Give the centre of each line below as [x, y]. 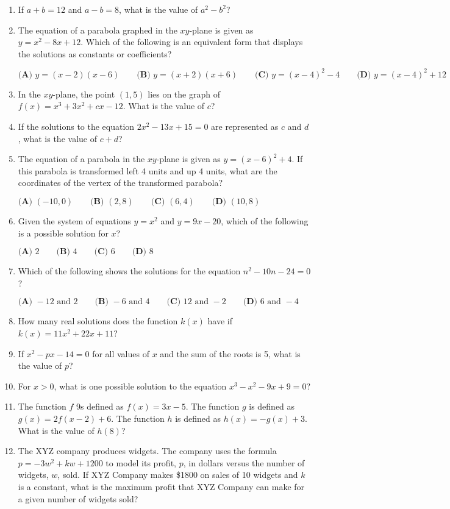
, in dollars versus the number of [244, 462]
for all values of [121, 353]
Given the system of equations [74, 221]
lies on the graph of [184, 94]
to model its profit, [141, 462]
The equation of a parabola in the [81, 159]
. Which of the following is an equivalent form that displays [192, 42]
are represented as [245, 126]
